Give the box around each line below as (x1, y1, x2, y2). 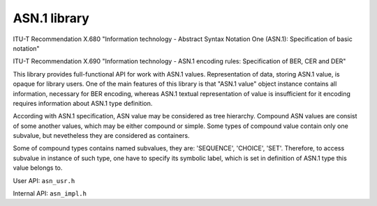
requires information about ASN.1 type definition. (13, 99, 153, 107)
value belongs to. (13, 164, 63, 172)
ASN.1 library (13, 10, 90, 26)
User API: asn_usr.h (13, 176, 75, 184)
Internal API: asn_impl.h (13, 189, 87, 198)
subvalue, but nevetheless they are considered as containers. (13, 132, 190, 140)
